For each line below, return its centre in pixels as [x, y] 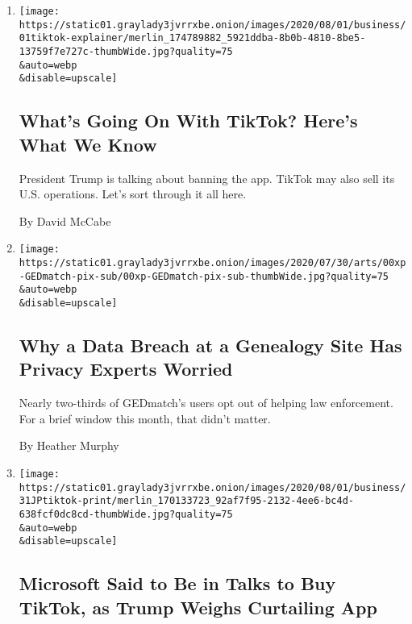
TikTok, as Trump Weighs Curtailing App [198, 607]
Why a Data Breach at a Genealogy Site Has [210, 345]
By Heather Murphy [69, 445]
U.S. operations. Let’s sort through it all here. [133, 194]
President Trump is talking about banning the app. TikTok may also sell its [207, 178]
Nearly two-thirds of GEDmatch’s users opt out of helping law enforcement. [206, 403]
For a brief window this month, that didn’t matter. [145, 418]
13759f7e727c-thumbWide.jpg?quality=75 [126, 51]
